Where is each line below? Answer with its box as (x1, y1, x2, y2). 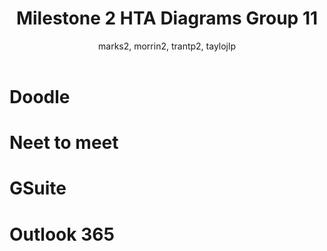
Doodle (9, 85, 71, 108)
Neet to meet (9, 132, 119, 154)
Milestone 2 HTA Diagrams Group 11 (15, 7, 319, 30)
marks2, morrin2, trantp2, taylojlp (98, 40, 236, 52)
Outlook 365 (9, 223, 115, 246)
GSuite (9, 177, 67, 200)
